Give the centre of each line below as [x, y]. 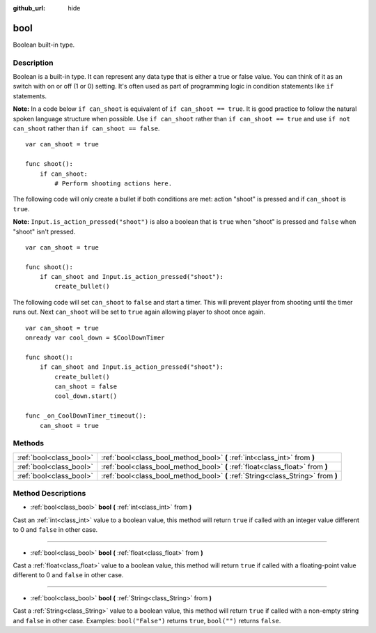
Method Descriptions [49, 494]
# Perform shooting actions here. [113, 183]
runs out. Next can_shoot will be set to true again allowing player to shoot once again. [139, 312]
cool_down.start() [86, 396]
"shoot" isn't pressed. [44, 231]
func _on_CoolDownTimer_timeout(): [86, 416]
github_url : [29, 8]
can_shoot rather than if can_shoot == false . [86, 128]
